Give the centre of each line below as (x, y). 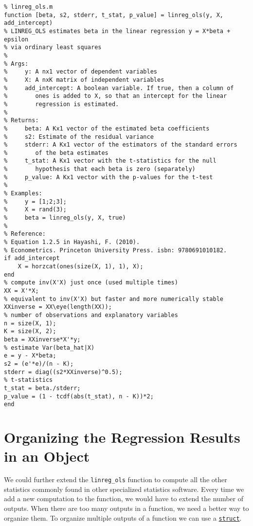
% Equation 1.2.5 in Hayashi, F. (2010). (72, 242)
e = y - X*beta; (30, 356)
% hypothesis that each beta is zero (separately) (100, 169)
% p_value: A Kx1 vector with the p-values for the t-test (108, 177)
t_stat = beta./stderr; (42, 388)
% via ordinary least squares (53, 47)
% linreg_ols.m (28, 7)
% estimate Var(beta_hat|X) (49, 348)
